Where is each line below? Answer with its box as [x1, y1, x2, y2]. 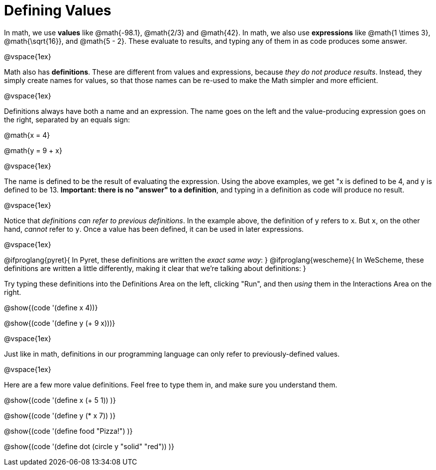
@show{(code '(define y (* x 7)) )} [4, 411, 116, 420]
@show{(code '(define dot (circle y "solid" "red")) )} [4, 442, 174, 451]
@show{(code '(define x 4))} [4, 303, 98, 312]
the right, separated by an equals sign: [4, 115, 130, 124]
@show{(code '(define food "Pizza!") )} [4, 426, 133, 435]
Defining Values [4, 2, 111, 19]
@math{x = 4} [4, 130, 50, 139]
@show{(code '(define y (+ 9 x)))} [4, 318, 115, 327]
